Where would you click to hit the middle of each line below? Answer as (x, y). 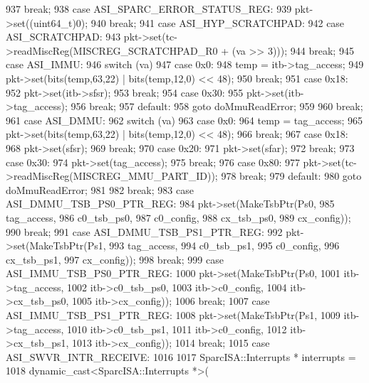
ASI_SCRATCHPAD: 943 (63, 37)
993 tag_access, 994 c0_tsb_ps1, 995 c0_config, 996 (224, 246)
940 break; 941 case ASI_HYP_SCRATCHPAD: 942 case (218, 22)
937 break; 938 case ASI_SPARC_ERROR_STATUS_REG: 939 (149, 9)
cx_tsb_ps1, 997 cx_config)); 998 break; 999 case (115, 259)
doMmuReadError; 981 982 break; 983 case (100, 189)
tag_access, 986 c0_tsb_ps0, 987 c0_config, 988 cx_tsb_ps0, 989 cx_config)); (178, 217)
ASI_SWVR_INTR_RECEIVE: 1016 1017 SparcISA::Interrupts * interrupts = (181, 356)
